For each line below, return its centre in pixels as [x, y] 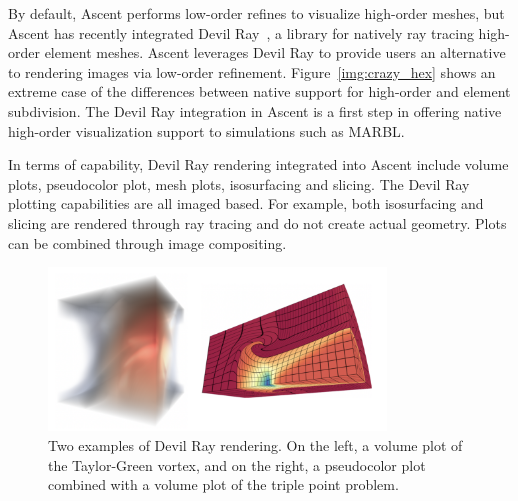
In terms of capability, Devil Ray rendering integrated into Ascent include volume [258, 164]
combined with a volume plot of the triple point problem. [223, 484]
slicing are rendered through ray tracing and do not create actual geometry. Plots [257, 222]
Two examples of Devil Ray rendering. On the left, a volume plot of [255, 445]
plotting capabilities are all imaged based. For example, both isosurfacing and [246, 203]
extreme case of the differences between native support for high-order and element [259, 91]
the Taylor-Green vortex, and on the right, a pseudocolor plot [237, 464]
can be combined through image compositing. [147, 242]
